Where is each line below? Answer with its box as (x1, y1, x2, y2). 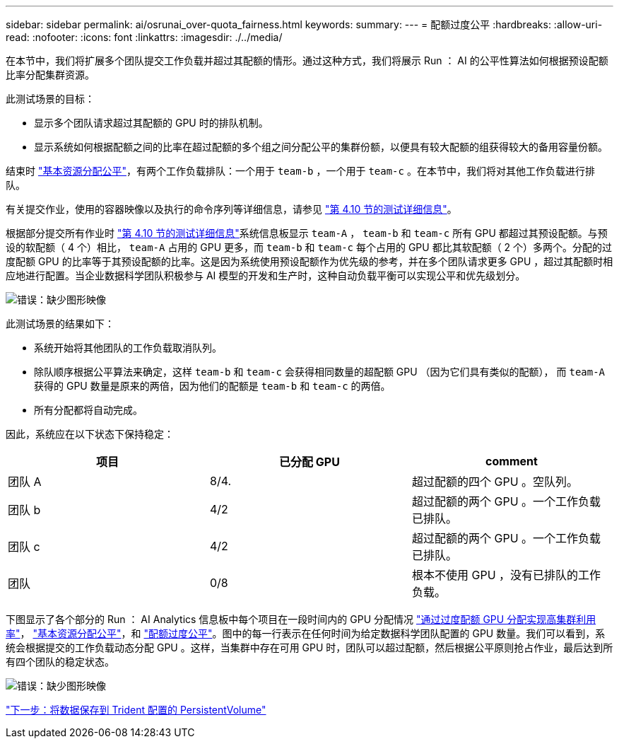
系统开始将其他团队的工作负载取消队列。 (34, 342, 222, 354)
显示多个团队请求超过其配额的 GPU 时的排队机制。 (34, 117, 269, 129)
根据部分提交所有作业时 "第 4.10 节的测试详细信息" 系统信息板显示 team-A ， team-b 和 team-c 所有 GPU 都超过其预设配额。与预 (6, 227, 608, 239)
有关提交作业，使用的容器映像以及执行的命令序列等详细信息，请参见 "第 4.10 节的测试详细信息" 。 (6, 203, 457, 215)
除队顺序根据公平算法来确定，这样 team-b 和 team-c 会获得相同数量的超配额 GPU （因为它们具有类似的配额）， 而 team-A (34, 366, 606, 378)
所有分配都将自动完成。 (34, 404, 143, 416)
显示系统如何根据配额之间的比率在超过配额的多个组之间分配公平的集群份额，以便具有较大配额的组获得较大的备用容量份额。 (34, 141, 608, 153)
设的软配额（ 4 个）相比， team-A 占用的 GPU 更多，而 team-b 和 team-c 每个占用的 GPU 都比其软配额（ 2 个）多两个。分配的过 (6, 241, 613, 253)
